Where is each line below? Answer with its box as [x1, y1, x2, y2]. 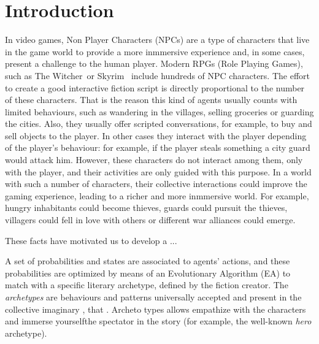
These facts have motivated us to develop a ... [5, 234, 177, 247]
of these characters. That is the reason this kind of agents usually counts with [5, 93, 298, 106]
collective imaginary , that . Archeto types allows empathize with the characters [5, 302, 306, 315]
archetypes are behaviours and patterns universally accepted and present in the [5, 291, 302, 303]
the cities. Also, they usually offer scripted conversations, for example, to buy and [5, 117, 312, 130]
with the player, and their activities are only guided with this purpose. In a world [5, 165, 312, 178]
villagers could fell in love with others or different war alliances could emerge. [5, 213, 296, 226]
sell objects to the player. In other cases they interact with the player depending [5, 129, 307, 142]
